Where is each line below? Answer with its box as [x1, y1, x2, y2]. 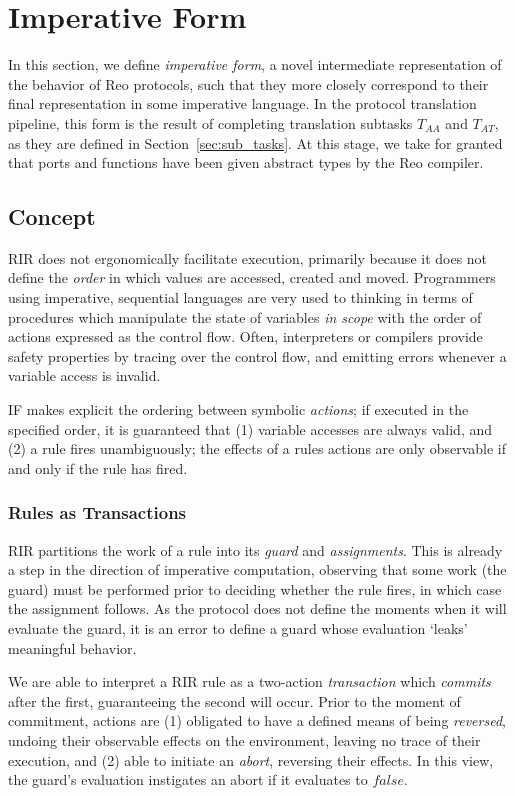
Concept [8, 201, 96, 232]
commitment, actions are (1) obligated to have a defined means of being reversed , [8, 710, 506, 731]
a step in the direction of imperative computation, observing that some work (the [8, 559, 507, 580]
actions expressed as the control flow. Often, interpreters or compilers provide [8, 326, 483, 347]
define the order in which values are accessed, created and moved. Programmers [8, 267, 496, 288]
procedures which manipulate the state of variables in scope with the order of [8, 306, 482, 327]
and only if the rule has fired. [8, 457, 188, 478]
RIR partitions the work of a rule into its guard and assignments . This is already [8, 539, 503, 560]
